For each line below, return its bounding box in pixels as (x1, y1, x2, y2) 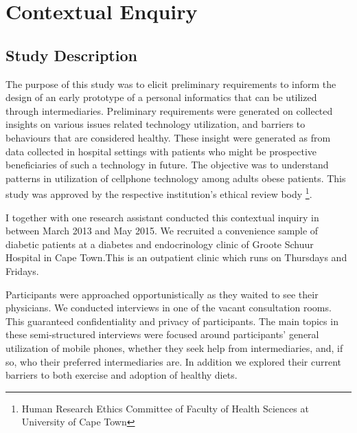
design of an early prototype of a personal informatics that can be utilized (5, 90, 317, 104)
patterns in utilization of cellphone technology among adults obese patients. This (5, 170, 346, 185)
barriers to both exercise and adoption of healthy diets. (5, 368, 238, 382)
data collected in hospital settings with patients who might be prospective (5, 144, 317, 158)
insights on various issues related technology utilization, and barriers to (5, 117, 306, 131)
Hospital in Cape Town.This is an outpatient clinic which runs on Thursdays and (5, 250, 347, 265)
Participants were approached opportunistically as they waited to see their (5, 287, 319, 301)
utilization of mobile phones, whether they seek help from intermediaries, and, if (5, 340, 343, 355)
